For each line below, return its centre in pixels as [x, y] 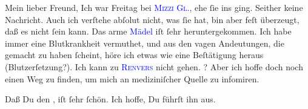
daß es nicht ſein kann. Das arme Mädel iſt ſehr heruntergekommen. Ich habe [148, 31]
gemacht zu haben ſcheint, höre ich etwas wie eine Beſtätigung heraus [134, 55]
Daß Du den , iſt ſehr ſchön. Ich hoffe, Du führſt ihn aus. [110, 99]
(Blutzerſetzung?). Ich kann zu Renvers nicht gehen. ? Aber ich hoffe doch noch [154, 66]
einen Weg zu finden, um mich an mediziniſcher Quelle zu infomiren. [132, 78]
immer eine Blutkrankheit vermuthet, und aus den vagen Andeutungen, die [145, 43]
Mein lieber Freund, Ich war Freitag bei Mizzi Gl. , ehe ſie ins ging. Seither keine [154, 7]
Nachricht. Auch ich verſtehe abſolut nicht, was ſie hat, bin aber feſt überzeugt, [152, 19]
